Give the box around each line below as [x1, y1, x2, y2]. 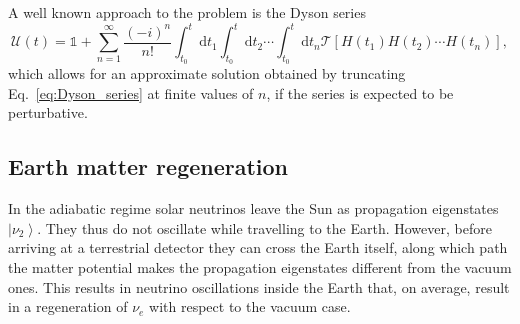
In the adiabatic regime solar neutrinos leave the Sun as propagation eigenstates [8, 198, 499, 219]
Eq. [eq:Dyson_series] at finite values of [8, 82, 254, 103]
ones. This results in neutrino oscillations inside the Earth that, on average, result [8, 276, 510, 297]
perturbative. [8, 102, 88, 123]
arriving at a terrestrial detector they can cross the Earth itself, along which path [8, 237, 508, 258]
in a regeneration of [8, 296, 128, 317]
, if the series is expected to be [266, 82, 454, 103]
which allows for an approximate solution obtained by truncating [8, 63, 406, 84]
